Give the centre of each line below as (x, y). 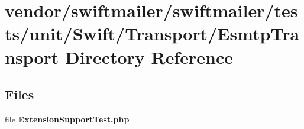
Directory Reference (149, 57)
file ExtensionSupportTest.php (67, 119)
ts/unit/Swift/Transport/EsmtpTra (152, 33)
